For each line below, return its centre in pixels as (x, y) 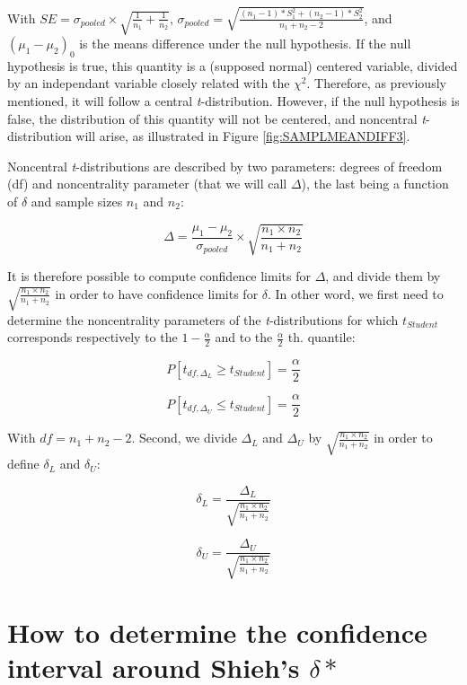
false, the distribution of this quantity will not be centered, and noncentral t (216, 118)
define (23, 464)
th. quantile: (322, 337)
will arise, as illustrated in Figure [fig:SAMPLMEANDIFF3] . (243, 136)
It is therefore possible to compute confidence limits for (159, 276)
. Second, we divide (184, 438)
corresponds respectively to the (93, 337)
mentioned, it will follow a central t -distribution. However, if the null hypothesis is (233, 100)
